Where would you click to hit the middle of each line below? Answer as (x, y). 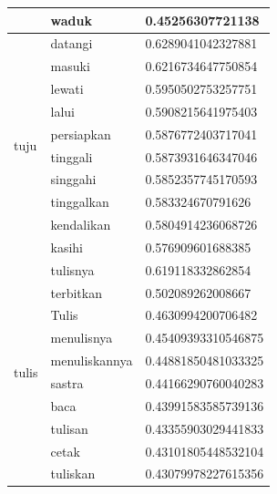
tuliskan (73, 473)
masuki (70, 66)
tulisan (69, 428)
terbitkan (76, 292)
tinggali (72, 156)
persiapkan (81, 134)
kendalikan (81, 225)
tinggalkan (80, 202)
